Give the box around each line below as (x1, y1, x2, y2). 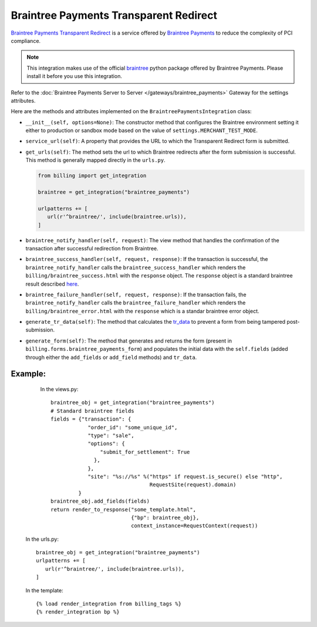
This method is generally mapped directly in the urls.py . (25, 157, 166, 164)
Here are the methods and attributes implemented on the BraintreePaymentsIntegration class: (11, 108, 252, 115)
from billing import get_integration (38, 172, 147, 179)
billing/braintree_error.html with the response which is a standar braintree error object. (25, 307, 259, 314)
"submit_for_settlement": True (100, 449, 190, 455)
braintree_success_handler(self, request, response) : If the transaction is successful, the (25, 256, 268, 263)
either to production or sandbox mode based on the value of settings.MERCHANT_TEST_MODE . (25, 127, 258, 134)
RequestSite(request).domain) (149, 482, 237, 488)
